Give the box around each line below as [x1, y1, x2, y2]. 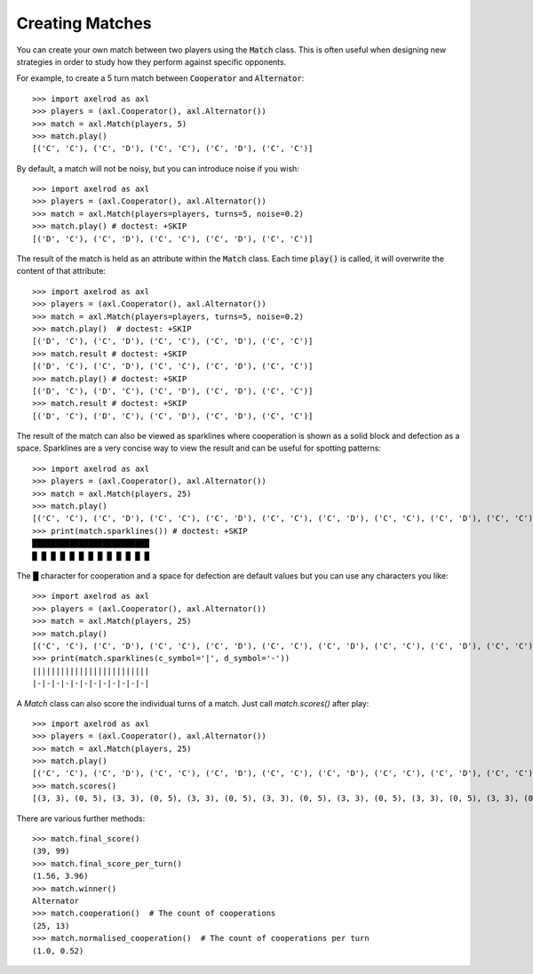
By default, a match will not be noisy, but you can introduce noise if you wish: [16, 163, 299, 173]
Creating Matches [16, 13, 152, 33]
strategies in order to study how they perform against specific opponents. [16, 56, 287, 67]
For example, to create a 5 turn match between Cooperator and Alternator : [16, 73, 305, 84]
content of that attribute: [16, 266, 107, 276]
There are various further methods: [16, 813, 146, 824]
